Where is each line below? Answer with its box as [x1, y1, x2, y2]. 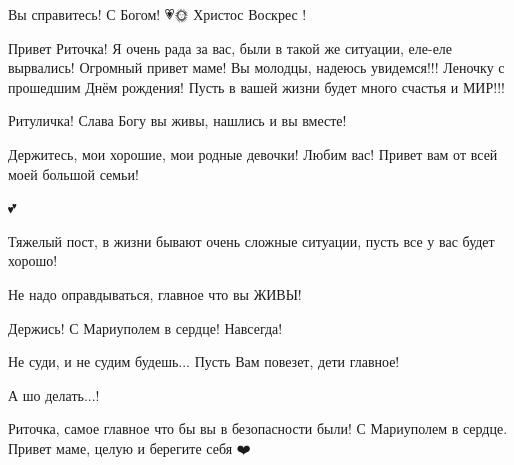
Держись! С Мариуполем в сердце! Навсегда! [8, 317, 283, 338]
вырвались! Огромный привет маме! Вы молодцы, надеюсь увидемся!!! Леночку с [8, 57, 505, 78]
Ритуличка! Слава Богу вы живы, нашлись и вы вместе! [8, 110, 347, 131]
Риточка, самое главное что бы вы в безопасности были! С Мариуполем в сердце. [8, 418, 508, 439]
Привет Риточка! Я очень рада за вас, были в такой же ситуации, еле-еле [8, 37, 453, 58]
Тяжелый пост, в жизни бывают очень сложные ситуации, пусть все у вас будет [8, 230, 495, 251]
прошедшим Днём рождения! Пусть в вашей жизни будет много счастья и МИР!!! [8, 76, 505, 97]
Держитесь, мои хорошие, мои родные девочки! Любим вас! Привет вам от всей [8, 143, 498, 164]
